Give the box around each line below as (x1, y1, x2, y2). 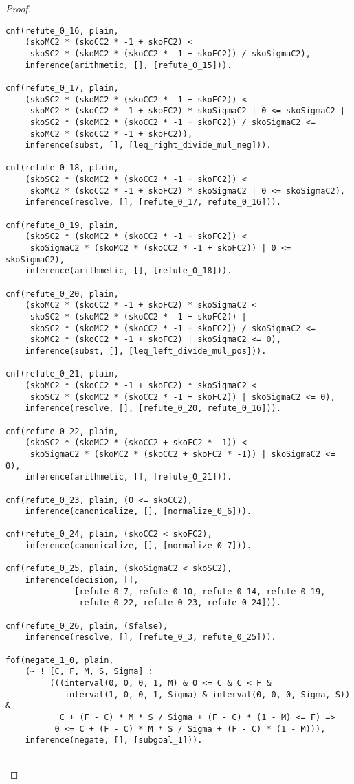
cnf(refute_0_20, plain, (5, 289, 119, 299)
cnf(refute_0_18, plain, (5, 163, 119, 173)
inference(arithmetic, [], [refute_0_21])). (25, 472, 232, 482)
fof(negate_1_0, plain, (5, 655, 114, 665)
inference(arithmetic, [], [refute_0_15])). (25, 60, 232, 70)
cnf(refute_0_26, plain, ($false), (5, 620, 168, 631)
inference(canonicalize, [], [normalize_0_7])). (25, 541, 252, 551)
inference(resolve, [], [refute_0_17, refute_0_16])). (25, 197, 281, 208)
